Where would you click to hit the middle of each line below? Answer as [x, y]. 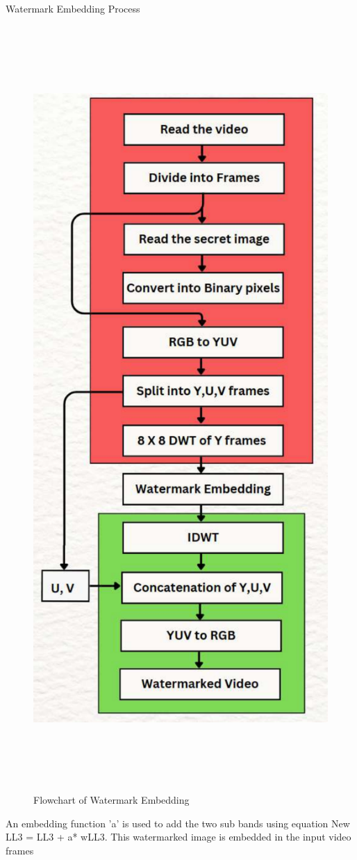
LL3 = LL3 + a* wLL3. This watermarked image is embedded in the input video [178, 837]
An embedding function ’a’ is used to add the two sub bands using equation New [178, 823]
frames [20, 850]
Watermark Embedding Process [73, 8]
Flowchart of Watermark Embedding [111, 800]
